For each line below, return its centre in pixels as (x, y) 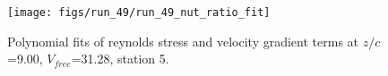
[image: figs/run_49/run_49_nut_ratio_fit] (139, 13)
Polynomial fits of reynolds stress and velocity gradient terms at (183, 41)
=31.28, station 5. (120, 59)
